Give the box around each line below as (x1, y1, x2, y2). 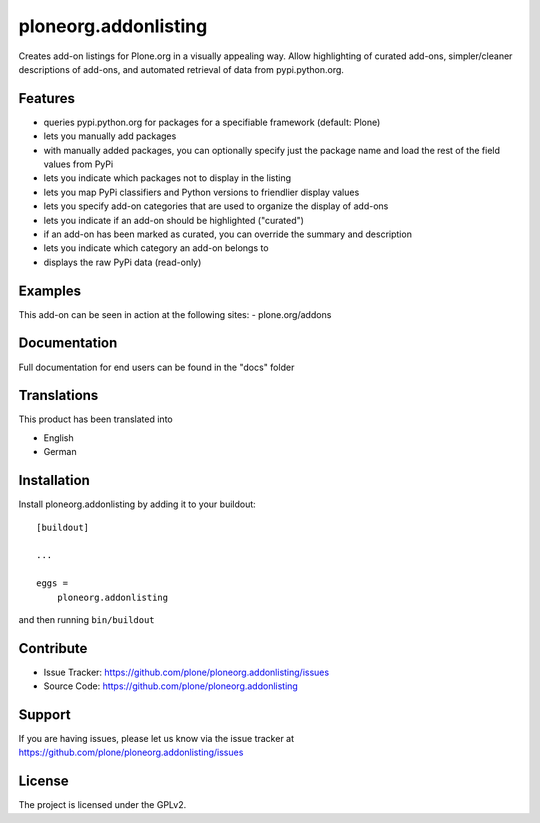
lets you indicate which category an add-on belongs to (43, 242, 269, 254)
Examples (18, 282, 82, 299)
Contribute (18, 640, 88, 657)
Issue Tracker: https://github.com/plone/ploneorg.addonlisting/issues (43, 666, 330, 678)
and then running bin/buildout (18, 613, 155, 625)
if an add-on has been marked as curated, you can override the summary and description (43, 228, 412, 240)
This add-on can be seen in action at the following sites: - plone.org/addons (18, 308, 332, 320)
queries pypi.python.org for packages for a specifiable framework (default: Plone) (43, 116, 381, 128)
